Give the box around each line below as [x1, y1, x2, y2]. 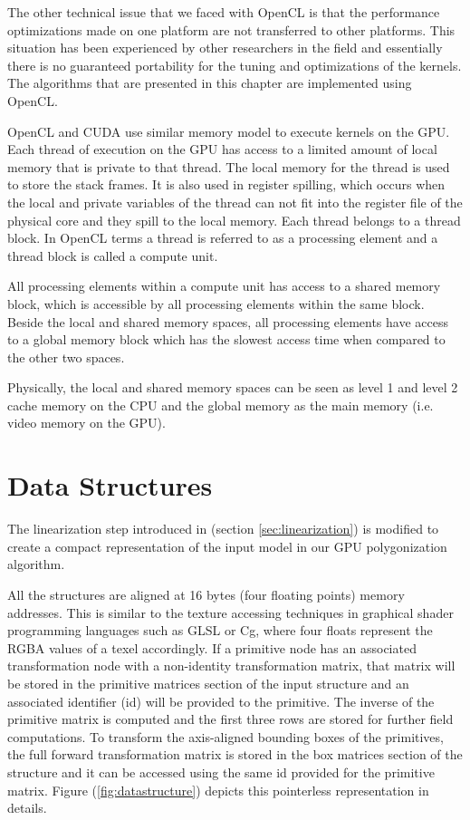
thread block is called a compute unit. [7, 246, 218, 265]
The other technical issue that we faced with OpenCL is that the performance [7, 3, 440, 21]
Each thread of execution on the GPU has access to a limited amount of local [7, 140, 437, 159]
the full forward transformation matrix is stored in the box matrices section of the [7, 745, 463, 764]
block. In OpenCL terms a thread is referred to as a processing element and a [7, 228, 438, 247]
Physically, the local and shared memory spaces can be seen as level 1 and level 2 [7, 378, 458, 397]
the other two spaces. [7, 347, 125, 366]
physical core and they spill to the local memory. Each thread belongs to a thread [7, 210, 461, 229]
